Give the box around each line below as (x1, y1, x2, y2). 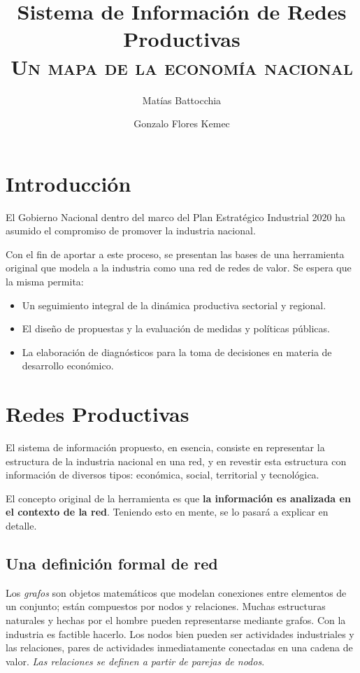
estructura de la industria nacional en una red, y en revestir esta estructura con (6, 453, 347, 468)
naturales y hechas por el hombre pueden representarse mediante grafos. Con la (6, 613, 346, 628)
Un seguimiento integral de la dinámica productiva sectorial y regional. (22, 297, 326, 312)
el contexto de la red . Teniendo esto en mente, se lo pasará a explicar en (6, 504, 329, 519)
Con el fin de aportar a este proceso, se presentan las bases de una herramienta (6, 246, 345, 261)
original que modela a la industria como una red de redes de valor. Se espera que (6, 260, 352, 275)
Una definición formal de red (6, 553, 218, 574)
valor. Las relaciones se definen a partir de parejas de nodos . (6, 653, 265, 668)
